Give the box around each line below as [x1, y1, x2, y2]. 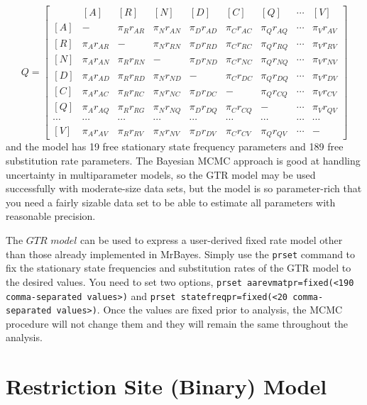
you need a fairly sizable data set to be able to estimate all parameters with [6, 194, 336, 209]
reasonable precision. [6, 209, 96, 223]
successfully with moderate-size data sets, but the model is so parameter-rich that [6, 181, 362, 196]
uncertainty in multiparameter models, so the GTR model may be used [6, 167, 316, 182]
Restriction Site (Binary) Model [6, 372, 327, 401]
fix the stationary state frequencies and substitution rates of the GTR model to [6, 260, 351, 275]
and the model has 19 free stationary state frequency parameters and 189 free [6, 139, 344, 154]
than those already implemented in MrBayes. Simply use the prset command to [6, 246, 356, 261]
